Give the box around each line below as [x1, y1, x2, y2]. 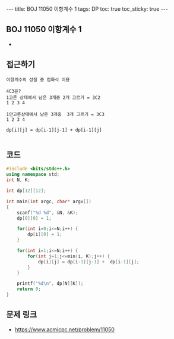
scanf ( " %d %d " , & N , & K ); [17, 210, 78, 216]
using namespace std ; [6, 172, 60, 178]
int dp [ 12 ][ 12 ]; [6, 188, 46, 194]
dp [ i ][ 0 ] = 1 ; [27, 231, 62, 238]
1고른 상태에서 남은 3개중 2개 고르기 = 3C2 [6, 94, 101, 101]
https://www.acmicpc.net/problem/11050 [14, 326, 115, 333]
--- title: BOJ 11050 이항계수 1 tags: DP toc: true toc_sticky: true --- [6, 5, 168, 13]
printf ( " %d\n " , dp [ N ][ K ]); [17, 281, 84, 287]
